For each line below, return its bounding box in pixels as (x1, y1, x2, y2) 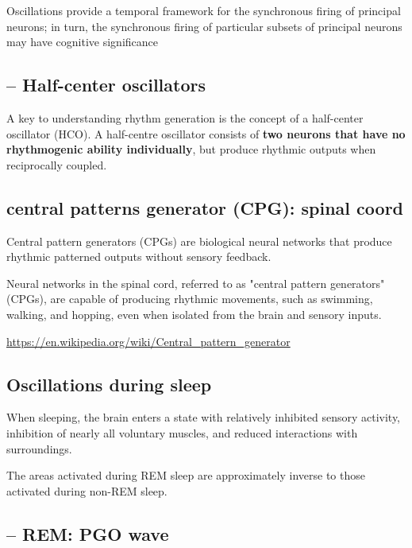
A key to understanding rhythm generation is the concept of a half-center (6, 109, 364, 126)
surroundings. (6, 440, 72, 457)
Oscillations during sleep (6, 371, 212, 396)
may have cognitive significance (6, 33, 159, 50)
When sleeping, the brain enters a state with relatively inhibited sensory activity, (6, 409, 401, 426)
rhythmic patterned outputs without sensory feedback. (6, 248, 271, 265)
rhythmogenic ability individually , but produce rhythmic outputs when (6, 141, 376, 157)
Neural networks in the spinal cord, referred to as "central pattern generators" (6, 274, 385, 291)
